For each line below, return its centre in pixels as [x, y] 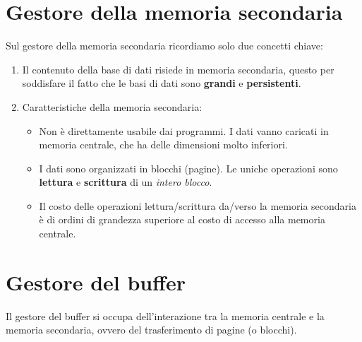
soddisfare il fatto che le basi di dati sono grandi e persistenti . [162, 83]
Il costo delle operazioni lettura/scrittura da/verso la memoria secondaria [198, 205]
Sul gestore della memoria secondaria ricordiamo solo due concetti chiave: [164, 46]
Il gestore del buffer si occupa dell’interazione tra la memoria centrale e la [165, 316]
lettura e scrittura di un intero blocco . [126, 182]
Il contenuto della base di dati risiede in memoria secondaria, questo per [178, 69]
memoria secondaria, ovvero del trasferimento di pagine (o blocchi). [151, 330]
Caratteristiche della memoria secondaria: [112, 106]
